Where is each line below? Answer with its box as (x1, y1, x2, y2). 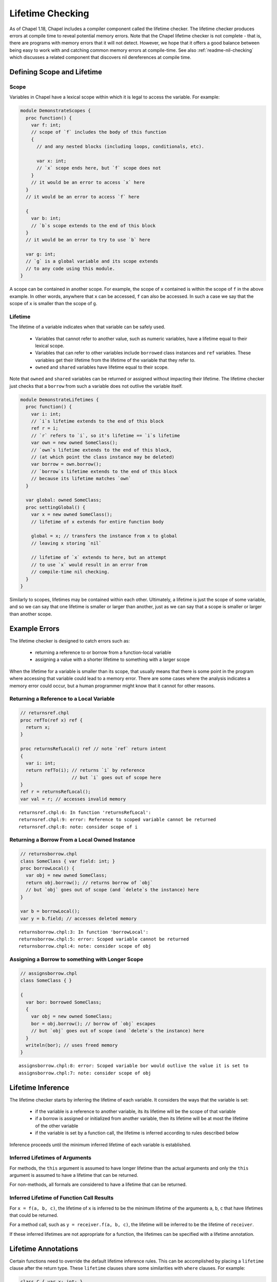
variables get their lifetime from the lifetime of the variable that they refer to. (35, 357, 196, 363)
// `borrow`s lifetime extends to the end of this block (31, 468, 177, 474)
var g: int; (26, 251, 56, 257)
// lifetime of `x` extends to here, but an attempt (31, 554, 167, 560)
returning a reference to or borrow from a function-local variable (35, 649, 171, 656)
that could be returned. (9, 1212, 58, 1218)
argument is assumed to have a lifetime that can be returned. (9, 1172, 138, 1178)
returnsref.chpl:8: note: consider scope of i (18, 824, 138, 830)
